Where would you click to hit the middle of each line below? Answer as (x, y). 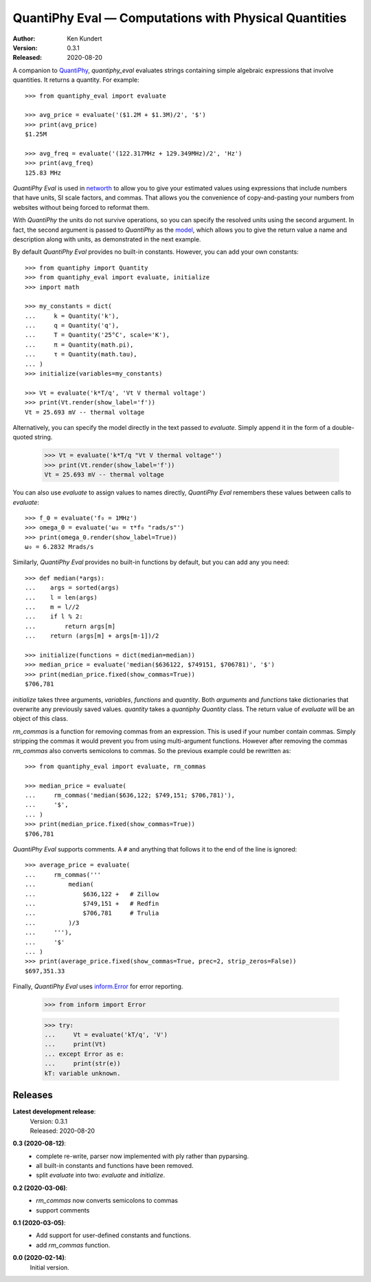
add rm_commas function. (73, 1245)
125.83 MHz (43, 173)
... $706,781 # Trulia (92, 913)
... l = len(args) (61, 597)
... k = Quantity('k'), (72, 316)
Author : (24, 39)
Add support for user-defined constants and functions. (114, 1235)
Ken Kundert (85, 39)
